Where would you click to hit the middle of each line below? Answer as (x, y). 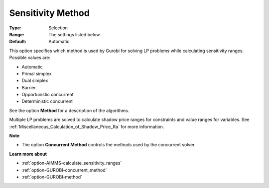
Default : (18, 42)
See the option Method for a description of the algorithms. (69, 110)
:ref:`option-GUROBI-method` (52, 177)
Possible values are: (30, 58)
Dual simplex (35, 81)
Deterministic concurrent (47, 101)
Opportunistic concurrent (48, 95)
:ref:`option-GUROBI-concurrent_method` (64, 170)
